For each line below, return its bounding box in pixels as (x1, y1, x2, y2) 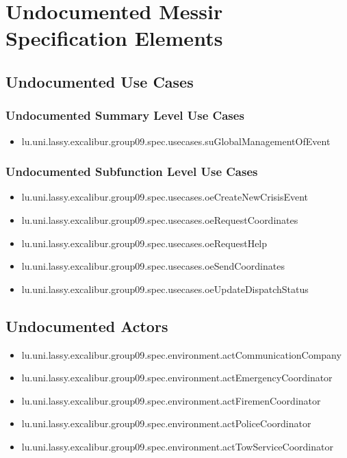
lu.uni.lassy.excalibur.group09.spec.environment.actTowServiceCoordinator (21, 439, 333, 453)
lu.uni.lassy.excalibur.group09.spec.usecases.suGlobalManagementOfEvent (21, 133, 331, 148)
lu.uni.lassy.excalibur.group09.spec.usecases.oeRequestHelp (21, 236, 268, 250)
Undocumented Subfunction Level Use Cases (5, 163, 258, 180)
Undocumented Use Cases (5, 71, 194, 92)
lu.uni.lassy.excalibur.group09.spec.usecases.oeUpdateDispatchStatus (21, 281, 309, 296)
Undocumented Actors (5, 315, 168, 336)
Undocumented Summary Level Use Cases (5, 107, 244, 124)
